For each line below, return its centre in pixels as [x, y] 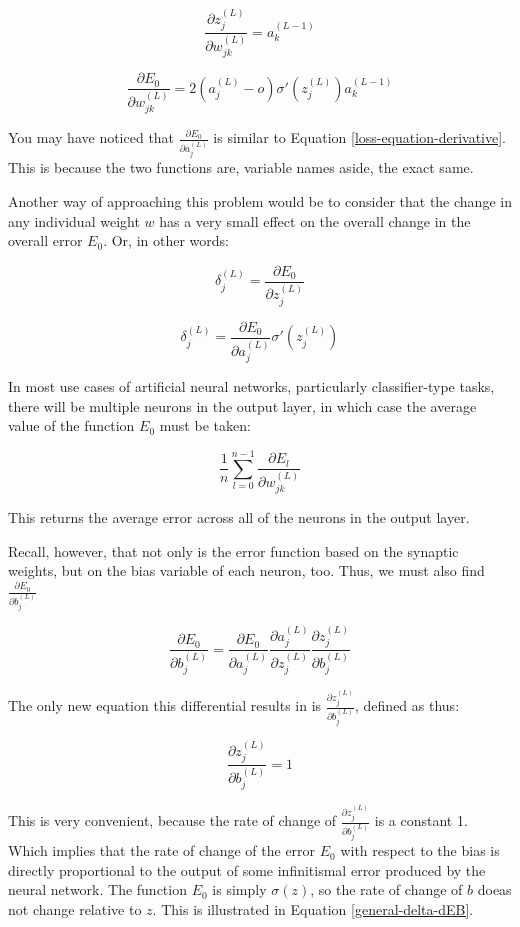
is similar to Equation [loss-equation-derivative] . [359, 137]
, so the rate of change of [386, 889]
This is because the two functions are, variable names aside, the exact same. [241, 167]
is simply [239, 889]
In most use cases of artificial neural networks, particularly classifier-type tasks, [251, 386]
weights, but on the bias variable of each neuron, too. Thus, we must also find [246, 570]
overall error [45, 240]
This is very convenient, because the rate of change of [172, 820]
